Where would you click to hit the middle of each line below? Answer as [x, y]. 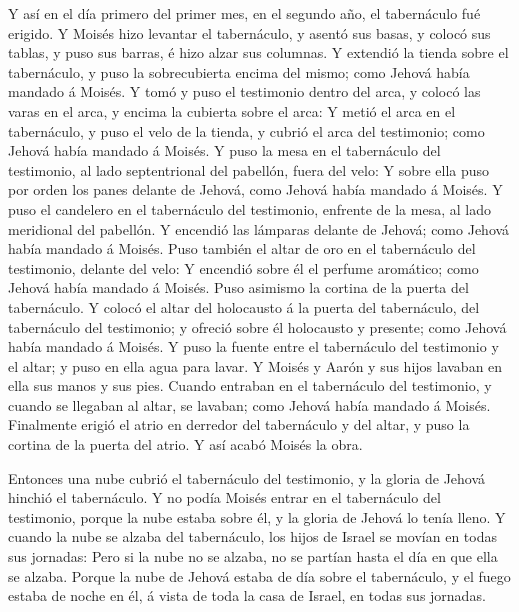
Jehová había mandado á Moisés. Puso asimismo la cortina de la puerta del [238, 287]
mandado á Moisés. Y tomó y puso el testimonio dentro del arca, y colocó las [244, 91]
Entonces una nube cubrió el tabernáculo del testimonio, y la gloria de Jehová [247, 477]
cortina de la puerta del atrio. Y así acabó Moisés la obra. [185, 444]
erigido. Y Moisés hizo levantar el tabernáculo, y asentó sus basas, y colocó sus [249, 32]
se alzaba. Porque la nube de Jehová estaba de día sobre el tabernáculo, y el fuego [259, 575]
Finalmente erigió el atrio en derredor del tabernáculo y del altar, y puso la [239, 424]
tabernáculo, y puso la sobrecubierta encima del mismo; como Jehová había [239, 71]
